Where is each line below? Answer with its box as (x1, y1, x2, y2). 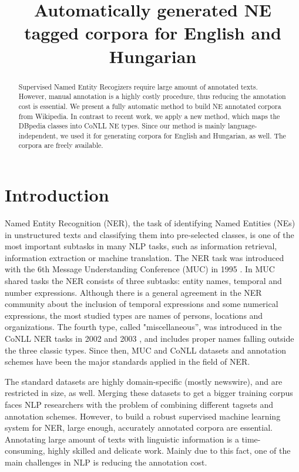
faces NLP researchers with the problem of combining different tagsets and (5, 398, 274, 410)
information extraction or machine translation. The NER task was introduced (5, 251, 284, 263)
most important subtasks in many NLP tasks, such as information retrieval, (5, 240, 277, 252)
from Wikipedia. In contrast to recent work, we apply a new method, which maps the (18, 111, 280, 121)
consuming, (5, 444, 45, 457)
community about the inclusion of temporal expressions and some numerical (5, 298, 278, 310)
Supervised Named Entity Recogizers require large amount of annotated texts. (18, 81, 258, 91)
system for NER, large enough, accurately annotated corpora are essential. (5, 421, 273, 434)
